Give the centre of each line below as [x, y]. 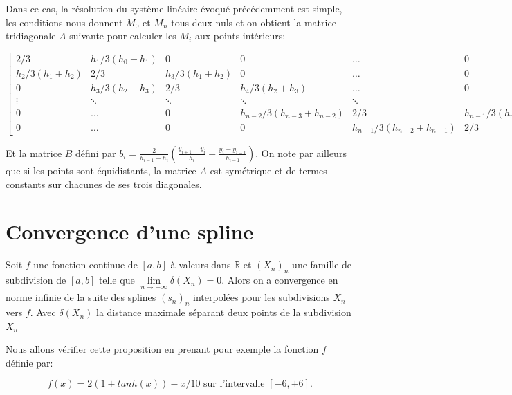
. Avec [43, 312]
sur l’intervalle [234, 384]
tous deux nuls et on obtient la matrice [254, 22]
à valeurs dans [201, 265]
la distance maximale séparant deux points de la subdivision [223, 312]
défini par [96, 153]
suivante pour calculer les [123, 36]
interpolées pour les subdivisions [262, 297]
